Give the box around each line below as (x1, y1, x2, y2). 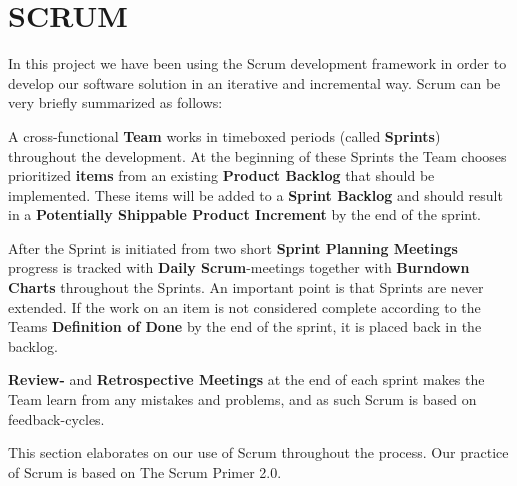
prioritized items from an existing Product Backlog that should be (8, 165, 435, 186)
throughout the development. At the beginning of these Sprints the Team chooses (8, 145, 507, 166)
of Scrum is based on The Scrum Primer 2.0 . (8, 461, 282, 482)
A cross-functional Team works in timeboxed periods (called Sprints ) (8, 125, 441, 146)
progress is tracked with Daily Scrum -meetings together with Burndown (8, 257, 470, 278)
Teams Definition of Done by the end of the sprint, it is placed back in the (8, 316, 482, 337)
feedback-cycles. (8, 408, 105, 429)
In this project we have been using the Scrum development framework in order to (8, 53, 507, 74)
